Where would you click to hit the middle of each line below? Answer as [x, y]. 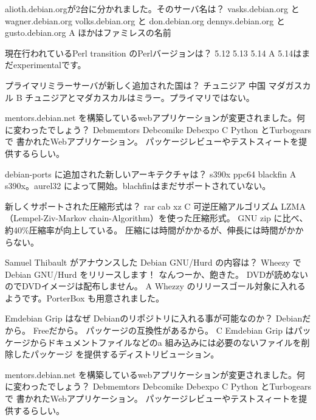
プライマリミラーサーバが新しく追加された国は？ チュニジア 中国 [135, 85]
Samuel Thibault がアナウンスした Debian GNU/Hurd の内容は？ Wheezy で [153, 262]
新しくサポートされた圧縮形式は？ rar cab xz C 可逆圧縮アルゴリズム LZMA [155, 206]
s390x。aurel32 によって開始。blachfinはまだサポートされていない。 [138, 186]
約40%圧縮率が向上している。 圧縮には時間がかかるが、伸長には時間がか [150, 229]
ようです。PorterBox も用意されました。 [84, 298]
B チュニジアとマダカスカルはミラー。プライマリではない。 [135, 97]
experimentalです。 [50, 65]
